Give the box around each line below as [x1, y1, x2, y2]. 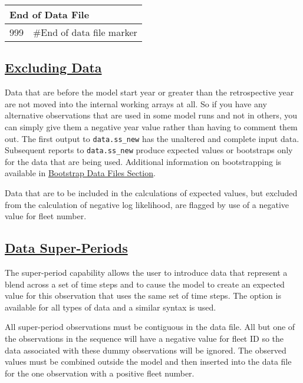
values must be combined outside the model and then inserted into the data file [5, 355, 292, 368]
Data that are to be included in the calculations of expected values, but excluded [5, 187, 298, 199]
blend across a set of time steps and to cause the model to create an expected [5, 278, 285, 290]
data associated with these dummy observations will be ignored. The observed [5, 344, 286, 356]
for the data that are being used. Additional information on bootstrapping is [5, 155, 282, 167]
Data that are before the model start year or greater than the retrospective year [5, 86, 294, 98]
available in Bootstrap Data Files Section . [5, 167, 156, 179]
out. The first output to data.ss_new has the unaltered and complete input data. [5, 132, 299, 144]
